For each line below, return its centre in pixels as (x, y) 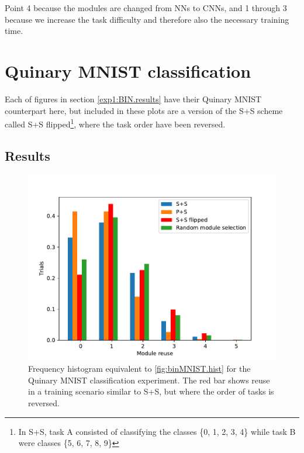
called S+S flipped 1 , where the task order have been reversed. (115, 123)
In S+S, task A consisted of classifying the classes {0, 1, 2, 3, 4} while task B (157, 431)
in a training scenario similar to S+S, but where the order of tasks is (151, 391)
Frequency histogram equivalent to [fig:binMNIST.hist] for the (139, 369)
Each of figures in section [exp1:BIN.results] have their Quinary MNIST (133, 98)
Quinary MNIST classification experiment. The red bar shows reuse (149, 380)
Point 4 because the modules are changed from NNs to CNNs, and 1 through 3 (146, 8)
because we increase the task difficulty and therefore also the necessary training (147, 19)
